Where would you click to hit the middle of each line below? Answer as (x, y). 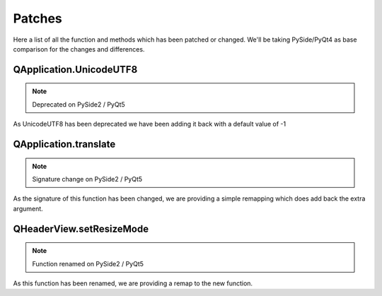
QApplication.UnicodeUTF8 (75, 70)
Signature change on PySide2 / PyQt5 (87, 179)
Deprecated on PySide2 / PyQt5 (79, 104)
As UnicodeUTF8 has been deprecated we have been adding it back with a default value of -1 (150, 124)
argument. (28, 208)
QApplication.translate (64, 144)
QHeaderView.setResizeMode (81, 229)
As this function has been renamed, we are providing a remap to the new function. (133, 283)
